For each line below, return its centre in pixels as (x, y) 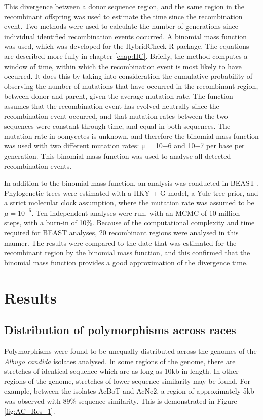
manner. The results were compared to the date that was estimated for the (120, 242)
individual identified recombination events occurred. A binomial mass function (126, 36)
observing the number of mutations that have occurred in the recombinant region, (131, 86)
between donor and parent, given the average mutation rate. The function (119, 96)
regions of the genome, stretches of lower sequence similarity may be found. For (127, 381)
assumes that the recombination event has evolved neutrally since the (112, 106)
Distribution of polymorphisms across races (120, 330)
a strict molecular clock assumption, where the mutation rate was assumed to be (129, 203)
